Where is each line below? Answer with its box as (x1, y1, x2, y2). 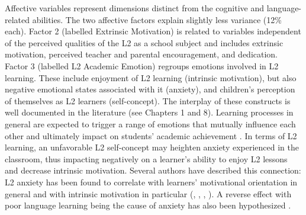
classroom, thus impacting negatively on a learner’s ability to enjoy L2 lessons (5, 152, 288, 165)
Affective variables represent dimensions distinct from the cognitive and (5, 2, 265, 14)
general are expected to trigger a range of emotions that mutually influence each (5, 117, 296, 130)
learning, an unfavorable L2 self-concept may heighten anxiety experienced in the (5, 141, 299, 153)
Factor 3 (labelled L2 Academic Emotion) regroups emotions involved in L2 (5, 59, 279, 72)
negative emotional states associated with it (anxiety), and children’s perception (5, 83, 295, 95)
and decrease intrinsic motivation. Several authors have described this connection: (5, 164, 301, 177)
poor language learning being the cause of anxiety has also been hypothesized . (5, 199, 291, 211)
